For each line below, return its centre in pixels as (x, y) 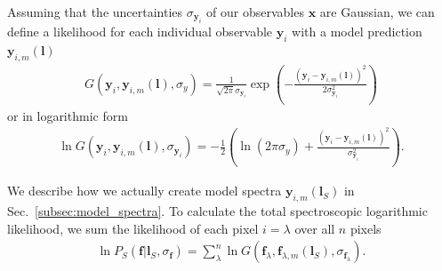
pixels (366, 228)
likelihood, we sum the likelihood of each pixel (133, 228)
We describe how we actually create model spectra (145, 191)
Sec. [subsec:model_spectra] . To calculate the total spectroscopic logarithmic (217, 211)
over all (315, 228)
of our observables (255, 12)
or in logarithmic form (68, 115)
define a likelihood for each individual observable (140, 32)
